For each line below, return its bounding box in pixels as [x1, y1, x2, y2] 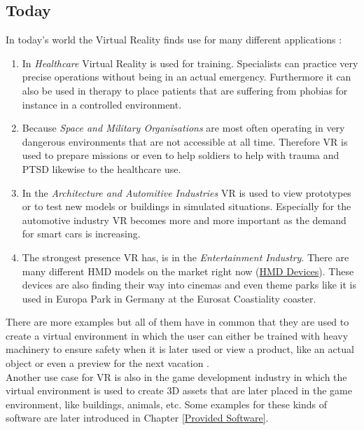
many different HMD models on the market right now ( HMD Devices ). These [22, 263, 354, 278]
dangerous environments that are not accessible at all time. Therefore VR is [22, 134, 348, 148]
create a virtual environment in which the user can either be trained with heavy [6, 328, 349, 342]
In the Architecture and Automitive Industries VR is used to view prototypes [22, 185, 351, 200]
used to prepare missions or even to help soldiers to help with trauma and [22, 148, 339, 162]
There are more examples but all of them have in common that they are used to [6, 314, 349, 329]
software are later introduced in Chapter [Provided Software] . [6, 410, 269, 425]
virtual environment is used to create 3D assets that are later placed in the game [6, 383, 352, 398]
